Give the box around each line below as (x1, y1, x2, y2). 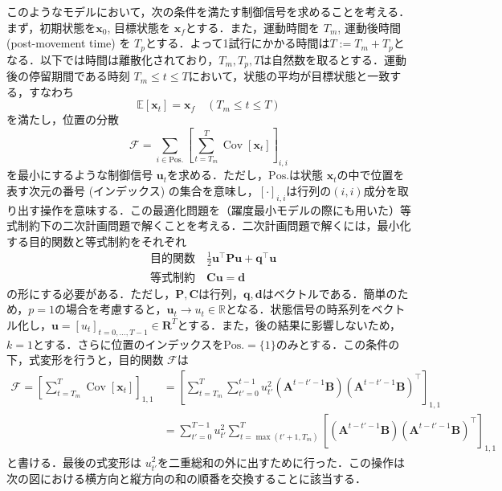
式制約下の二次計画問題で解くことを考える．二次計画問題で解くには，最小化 (6, 217, 411, 234)
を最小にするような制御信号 (6, 166, 153, 183)
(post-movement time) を (6, 35, 131, 51)
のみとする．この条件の (275, 335, 400, 352)
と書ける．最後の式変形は (6, 453, 141, 470)
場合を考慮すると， (66, 301, 167, 317)
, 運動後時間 (337, 18, 401, 35)
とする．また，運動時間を (185, 18, 320, 35)
